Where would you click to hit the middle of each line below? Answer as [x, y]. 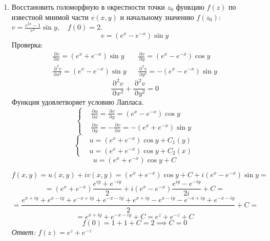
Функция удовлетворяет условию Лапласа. [78, 102]
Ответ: [24, 232]
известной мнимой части [50, 17]
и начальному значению [157, 17]
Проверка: [27, 45]
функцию [190, 7]
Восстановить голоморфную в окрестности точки [88, 7]
